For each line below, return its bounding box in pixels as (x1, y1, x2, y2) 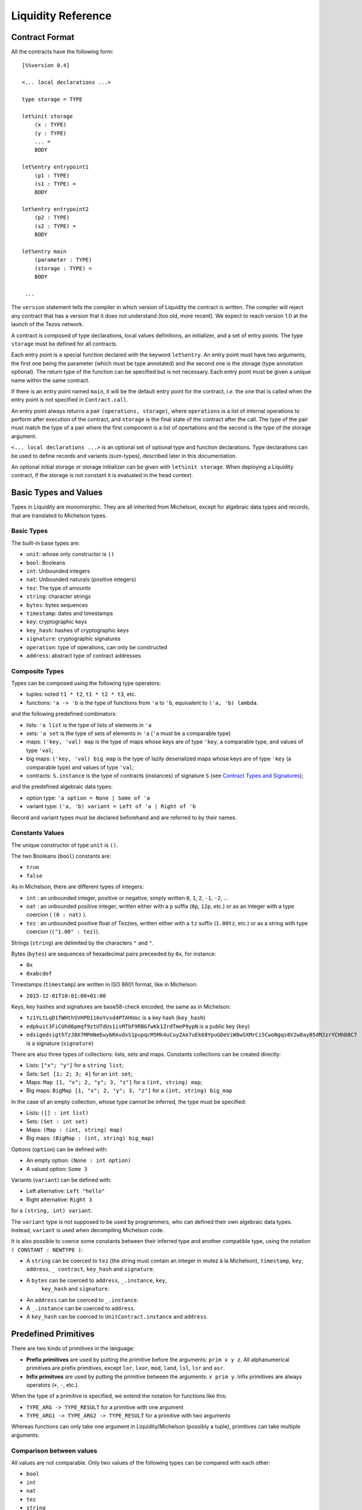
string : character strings (26, 593, 91, 600)
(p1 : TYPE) (34, 172, 70, 179)
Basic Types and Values (11, 487, 103, 498)
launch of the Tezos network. (11, 321, 84, 328)
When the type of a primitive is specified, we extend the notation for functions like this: (11, 1392, 227, 1399)
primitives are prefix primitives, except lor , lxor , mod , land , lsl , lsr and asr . (26, 1364, 226, 1372)
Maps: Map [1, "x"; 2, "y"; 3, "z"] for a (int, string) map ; (26, 1079, 203, 1086)
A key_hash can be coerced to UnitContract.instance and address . (26, 1313, 208, 1320)
